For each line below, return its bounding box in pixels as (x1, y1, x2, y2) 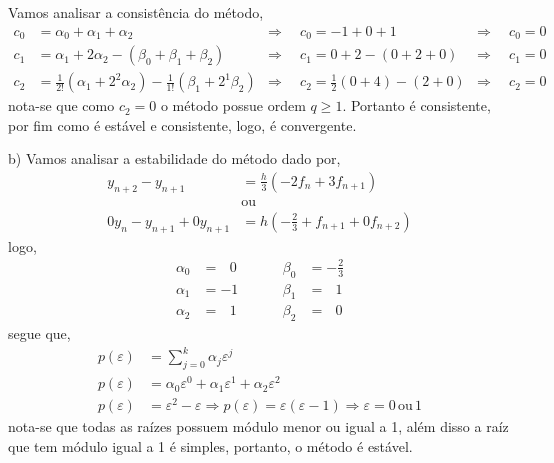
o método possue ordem (160, 95, 306, 116)
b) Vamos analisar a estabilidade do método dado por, (8, 148, 341, 169)
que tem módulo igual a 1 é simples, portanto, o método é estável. (8, 435, 413, 456)
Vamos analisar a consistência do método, (8, 2, 264, 22)
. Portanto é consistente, (342, 95, 491, 116)
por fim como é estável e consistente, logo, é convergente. (8, 114, 357, 135)
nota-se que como (8, 95, 115, 116)
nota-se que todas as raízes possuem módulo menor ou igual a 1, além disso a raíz (8, 416, 509, 437)
